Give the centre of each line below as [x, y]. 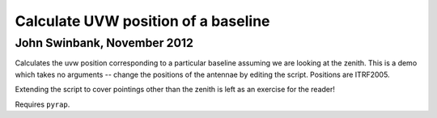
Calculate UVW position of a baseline [142, 21]
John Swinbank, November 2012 [104, 43]
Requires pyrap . [42, 104]
